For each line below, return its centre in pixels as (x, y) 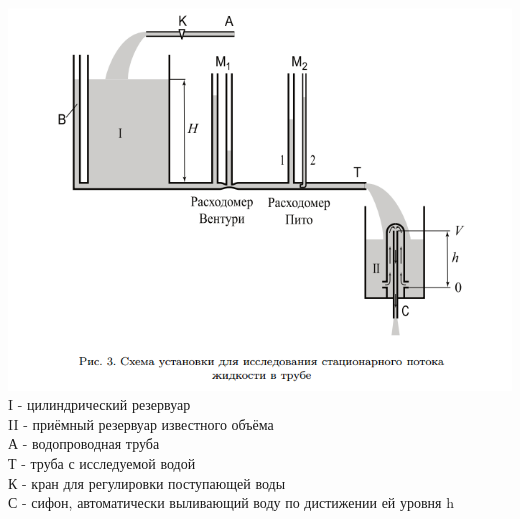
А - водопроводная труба (84, 443)
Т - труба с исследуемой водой (102, 463)
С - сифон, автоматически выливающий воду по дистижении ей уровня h (231, 502)
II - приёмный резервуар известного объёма (141, 423)
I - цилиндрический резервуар (99, 404)
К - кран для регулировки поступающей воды (147, 482)
